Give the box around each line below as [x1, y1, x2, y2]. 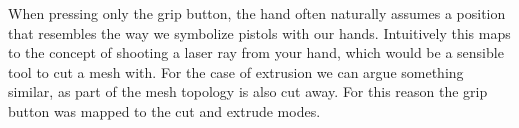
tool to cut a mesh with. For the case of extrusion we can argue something [8, 61, 464, 82]
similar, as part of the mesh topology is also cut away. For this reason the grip [8, 81, 488, 102]
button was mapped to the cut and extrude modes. [8, 100, 321, 121]
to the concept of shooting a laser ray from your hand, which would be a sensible [8, 42, 504, 63]
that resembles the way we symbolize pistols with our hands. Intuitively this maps [8, 22, 511, 43]
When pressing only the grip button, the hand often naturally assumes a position [8, 3, 506, 23]
